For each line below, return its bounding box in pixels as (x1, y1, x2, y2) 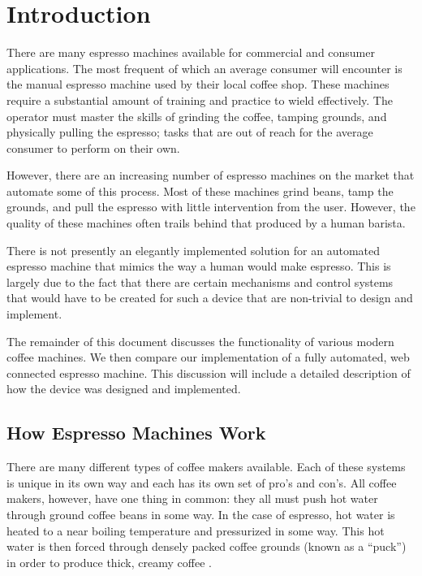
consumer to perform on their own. (6, 139, 180, 156)
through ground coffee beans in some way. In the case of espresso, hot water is (6, 505, 395, 522)
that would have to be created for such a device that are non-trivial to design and (6, 289, 413, 306)
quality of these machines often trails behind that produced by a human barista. (6, 214, 406, 232)
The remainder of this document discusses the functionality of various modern (6, 332, 394, 349)
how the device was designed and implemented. (6, 380, 241, 397)
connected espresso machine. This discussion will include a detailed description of (6, 364, 411, 381)
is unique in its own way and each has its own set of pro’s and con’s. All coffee (6, 474, 397, 491)
